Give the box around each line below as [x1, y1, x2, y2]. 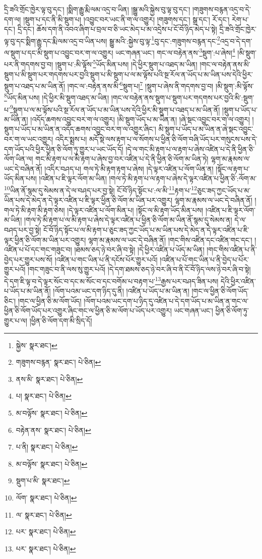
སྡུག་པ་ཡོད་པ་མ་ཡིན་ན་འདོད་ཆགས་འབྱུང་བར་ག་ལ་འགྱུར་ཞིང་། [4, 124, 156, 134]
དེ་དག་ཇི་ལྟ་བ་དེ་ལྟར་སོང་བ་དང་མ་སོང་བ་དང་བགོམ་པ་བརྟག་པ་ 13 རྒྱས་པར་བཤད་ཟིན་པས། [4, 274, 219, 286]
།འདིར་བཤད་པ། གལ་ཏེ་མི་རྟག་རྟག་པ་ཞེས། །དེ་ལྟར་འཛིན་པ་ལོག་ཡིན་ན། [44, 163, 214, 174]
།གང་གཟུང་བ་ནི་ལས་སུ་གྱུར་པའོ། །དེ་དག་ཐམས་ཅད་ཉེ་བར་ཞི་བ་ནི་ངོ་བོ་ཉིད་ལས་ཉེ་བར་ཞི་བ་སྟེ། [28, 264, 251, 274]
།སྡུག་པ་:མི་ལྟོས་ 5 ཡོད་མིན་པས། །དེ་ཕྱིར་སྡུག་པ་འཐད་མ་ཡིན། [55, 58, 198, 69]
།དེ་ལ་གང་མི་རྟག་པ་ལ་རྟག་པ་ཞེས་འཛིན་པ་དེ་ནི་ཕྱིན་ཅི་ [125, 143, 255, 154]
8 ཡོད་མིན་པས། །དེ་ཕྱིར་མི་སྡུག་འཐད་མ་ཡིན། [4, 91, 109, 103]
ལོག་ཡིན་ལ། [4, 153, 33, 164]
